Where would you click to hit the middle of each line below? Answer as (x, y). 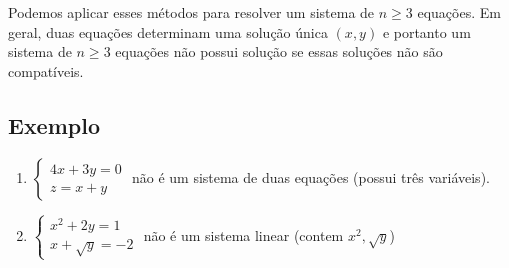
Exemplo (54, 124)
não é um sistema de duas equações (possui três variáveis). (310, 176)
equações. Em (459, 12)
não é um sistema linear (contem (243, 234)
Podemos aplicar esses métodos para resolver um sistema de (191, 12)
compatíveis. (46, 70)
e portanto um (426, 31)
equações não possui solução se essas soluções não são (279, 51)
